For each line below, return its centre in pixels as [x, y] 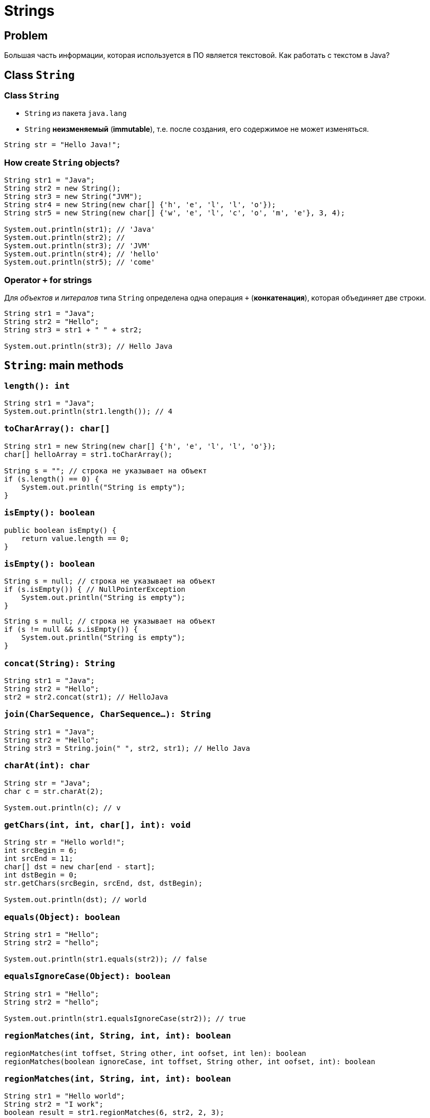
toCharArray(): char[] [57, 429]
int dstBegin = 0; [41, 875]
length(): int [37, 386]
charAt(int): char [47, 766]
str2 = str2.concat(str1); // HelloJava [86, 697]
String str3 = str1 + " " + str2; [73, 330]
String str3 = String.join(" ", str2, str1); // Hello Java [127, 748]
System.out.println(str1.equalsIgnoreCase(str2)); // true [125, 1018]
